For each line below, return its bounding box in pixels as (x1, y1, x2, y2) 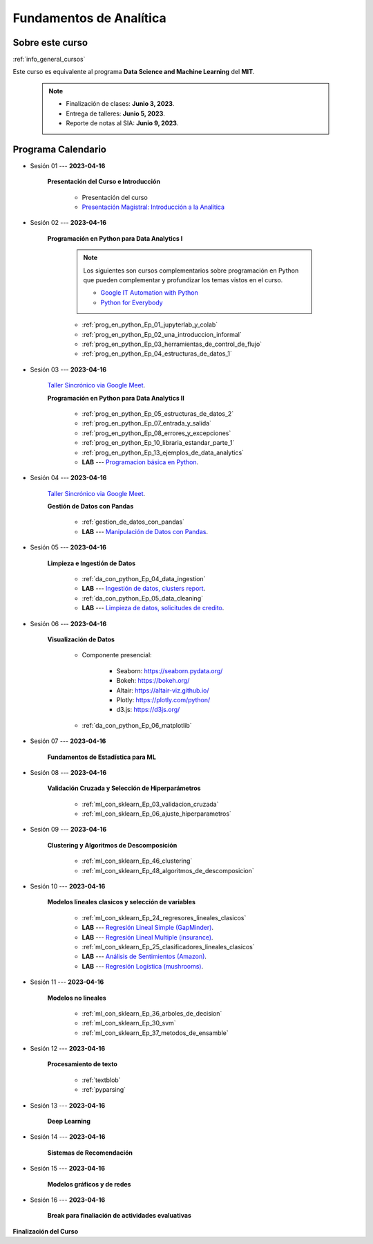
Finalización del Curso (12, 1227, 79, 1235)
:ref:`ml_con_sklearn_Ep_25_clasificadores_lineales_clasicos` (82, 942, 255, 951)
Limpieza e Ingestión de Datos (47, 559, 136, 567)
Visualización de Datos (47, 635, 115, 643)
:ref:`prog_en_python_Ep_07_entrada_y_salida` (82, 419, 212, 428)
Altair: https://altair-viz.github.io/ (116, 686, 210, 695)
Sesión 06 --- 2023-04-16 (30, 619, 107, 628)
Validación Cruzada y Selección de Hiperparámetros (47, 784, 201, 792)
